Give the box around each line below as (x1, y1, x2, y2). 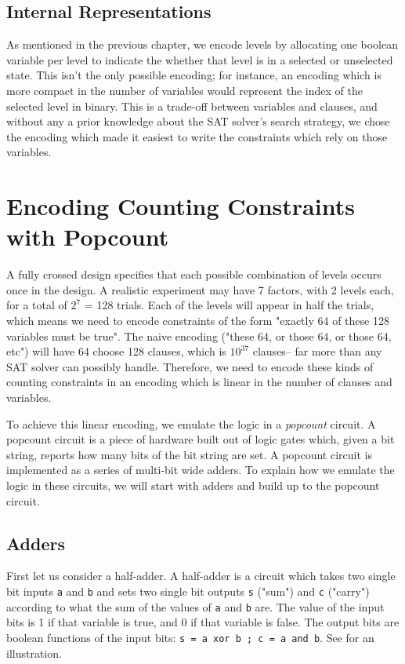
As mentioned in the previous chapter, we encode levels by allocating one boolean (6, 36, 399, 53)
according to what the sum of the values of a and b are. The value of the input (6, 598, 385, 615)
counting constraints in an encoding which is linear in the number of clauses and (6, 374, 392, 390)
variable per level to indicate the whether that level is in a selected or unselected (6, 51, 393, 67)
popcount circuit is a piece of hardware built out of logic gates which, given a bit (6, 431, 395, 447)
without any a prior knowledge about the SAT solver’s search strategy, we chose (6, 113, 390, 130)
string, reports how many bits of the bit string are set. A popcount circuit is (6, 446, 372, 462)
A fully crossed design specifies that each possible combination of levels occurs (6, 266, 381, 283)
